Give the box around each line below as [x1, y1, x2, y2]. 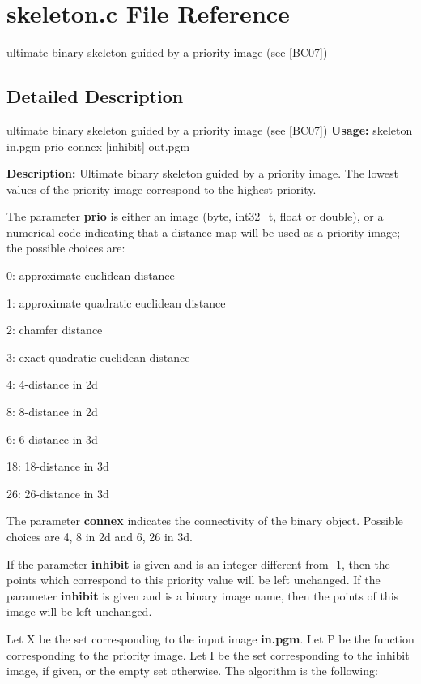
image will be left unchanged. [6, 603, 152, 620]
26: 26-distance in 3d [6, 484, 109, 501]
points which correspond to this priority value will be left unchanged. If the [6, 571, 381, 588]
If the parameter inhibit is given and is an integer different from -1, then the [6, 555, 390, 572]
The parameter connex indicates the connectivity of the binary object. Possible [6, 512, 403, 529]
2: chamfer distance [6, 321, 103, 338]
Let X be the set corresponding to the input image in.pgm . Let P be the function [6, 630, 415, 647]
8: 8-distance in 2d [6, 403, 98, 420]
